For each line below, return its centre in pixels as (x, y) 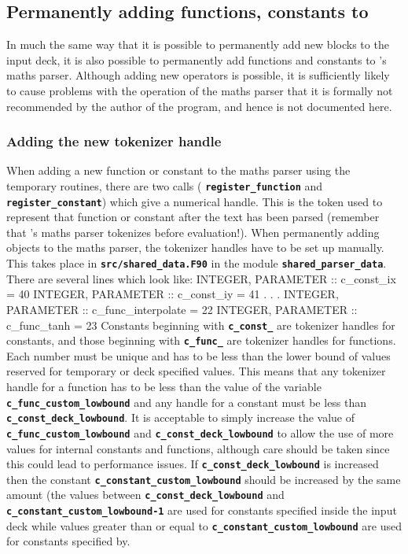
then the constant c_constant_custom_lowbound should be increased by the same (204, 479)
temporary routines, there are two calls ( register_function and (165, 185)
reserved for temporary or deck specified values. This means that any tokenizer (196, 371)
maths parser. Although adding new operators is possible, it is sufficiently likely (198, 75)
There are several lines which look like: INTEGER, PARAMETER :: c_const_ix (201, 278)
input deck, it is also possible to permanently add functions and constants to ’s (197, 59)
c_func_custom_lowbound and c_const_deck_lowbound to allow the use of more (200, 432)
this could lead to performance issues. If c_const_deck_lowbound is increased (193, 464)
